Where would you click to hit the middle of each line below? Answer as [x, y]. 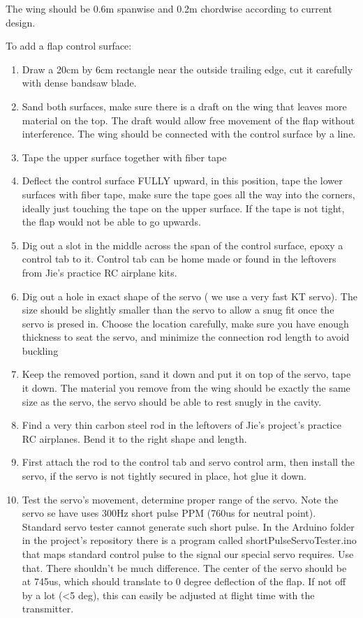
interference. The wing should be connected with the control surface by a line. [189, 134]
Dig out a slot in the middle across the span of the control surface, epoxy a [183, 245]
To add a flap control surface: [69, 46]
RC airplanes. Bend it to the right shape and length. [134, 438]
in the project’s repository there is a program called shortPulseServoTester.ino [189, 540]
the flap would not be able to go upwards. [111, 222]
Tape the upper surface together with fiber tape [124, 157]
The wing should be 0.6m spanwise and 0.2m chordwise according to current [169, 8]
